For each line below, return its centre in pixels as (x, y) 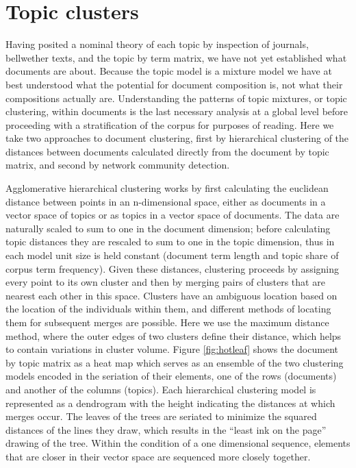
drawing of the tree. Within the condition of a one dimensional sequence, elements (178, 443)
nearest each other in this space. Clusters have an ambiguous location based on (171, 295)
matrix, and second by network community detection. (118, 165)
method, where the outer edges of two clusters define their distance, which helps (174, 335)
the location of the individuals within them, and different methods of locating (168, 309)
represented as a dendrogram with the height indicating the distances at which (170, 403)
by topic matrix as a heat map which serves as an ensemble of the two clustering (175, 362)
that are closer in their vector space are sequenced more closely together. (158, 456)
